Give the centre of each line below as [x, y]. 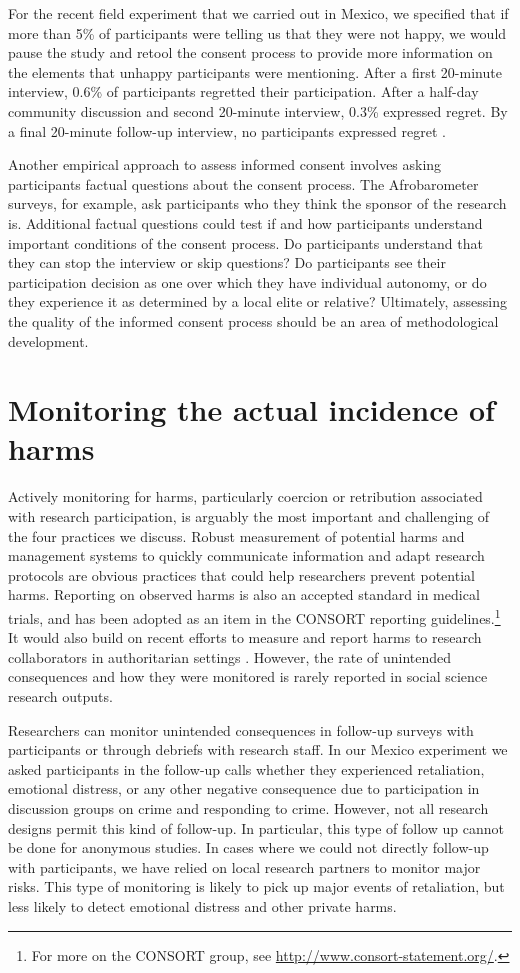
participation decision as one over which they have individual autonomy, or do [247, 281]
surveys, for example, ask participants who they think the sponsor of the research [257, 203]
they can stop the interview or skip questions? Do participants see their [227, 262]
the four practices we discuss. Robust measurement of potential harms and [236, 535]
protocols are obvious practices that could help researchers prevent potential [241, 574]
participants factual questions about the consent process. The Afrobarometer [243, 183]
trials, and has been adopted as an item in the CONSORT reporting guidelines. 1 [254, 616]
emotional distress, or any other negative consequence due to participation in [244, 788]
